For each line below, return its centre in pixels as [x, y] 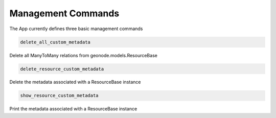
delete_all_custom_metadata [55, 42]
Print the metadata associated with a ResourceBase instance [73, 109]
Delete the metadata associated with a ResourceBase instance [75, 82]
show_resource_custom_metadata [60, 96]
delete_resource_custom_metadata [62, 69]
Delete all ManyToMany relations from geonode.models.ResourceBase [84, 55]
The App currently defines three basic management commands [76, 29]
